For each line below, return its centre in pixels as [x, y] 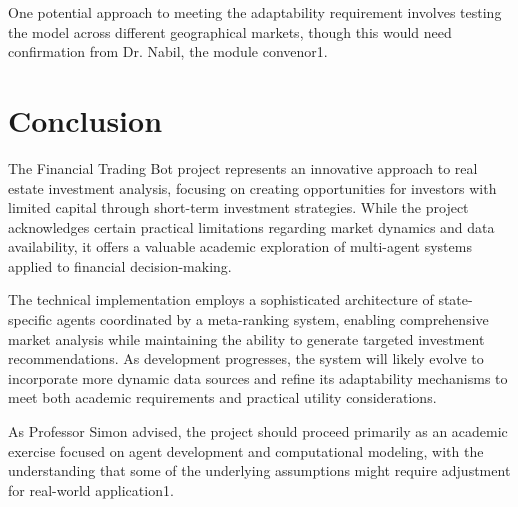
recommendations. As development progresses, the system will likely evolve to [246, 358]
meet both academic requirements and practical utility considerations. [222, 397]
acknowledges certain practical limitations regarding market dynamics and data [251, 226]
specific [30, 319]
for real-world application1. [91, 489]
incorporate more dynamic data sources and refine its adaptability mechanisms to [258, 377]
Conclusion [85, 119]
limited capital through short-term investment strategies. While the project [238, 207]
